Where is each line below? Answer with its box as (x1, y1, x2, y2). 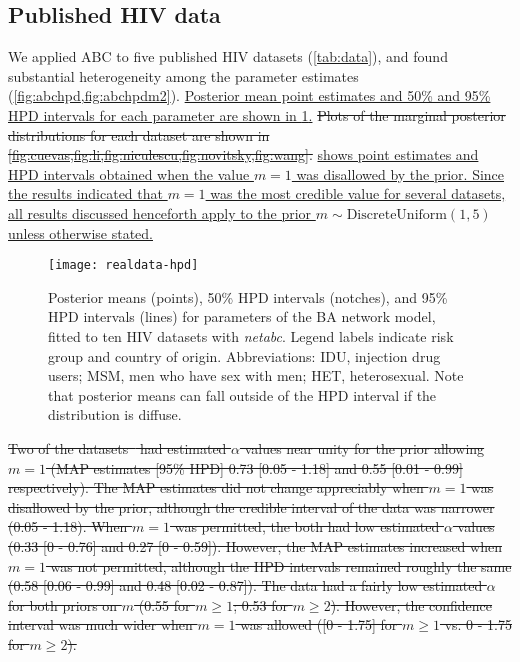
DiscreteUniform (346, 207, 447, 222)
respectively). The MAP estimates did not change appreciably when (8, 477, 424, 498)
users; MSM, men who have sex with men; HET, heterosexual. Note (48, 365, 464, 386)
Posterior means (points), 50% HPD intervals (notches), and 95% (48, 286, 448, 307)
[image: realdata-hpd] (48, 258, 199, 273)
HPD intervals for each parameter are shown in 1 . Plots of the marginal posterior (8, 104, 506, 125)
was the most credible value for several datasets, (210, 183, 506, 204)
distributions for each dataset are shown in (8, 124, 270, 145)
